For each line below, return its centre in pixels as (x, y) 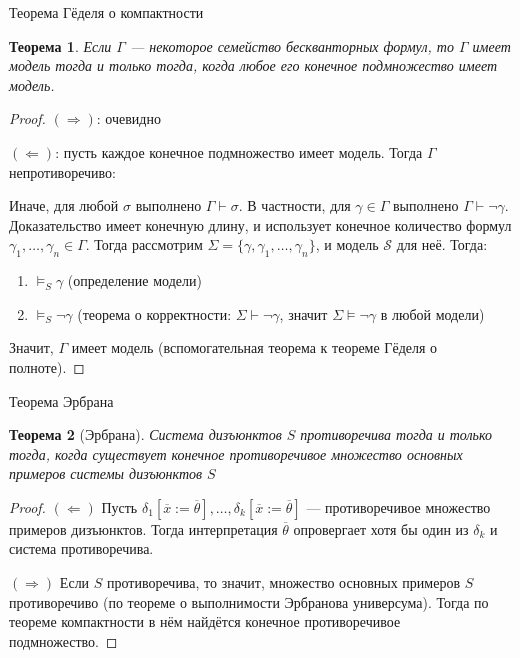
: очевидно (128, 118)
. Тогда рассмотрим (144, 244)
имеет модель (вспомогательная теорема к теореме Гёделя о (254, 347)
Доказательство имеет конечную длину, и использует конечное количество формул (260, 224)
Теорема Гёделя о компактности (106, 12)
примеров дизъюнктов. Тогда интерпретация (143, 528)
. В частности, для (294, 205)
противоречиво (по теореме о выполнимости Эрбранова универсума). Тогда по (249, 601)
